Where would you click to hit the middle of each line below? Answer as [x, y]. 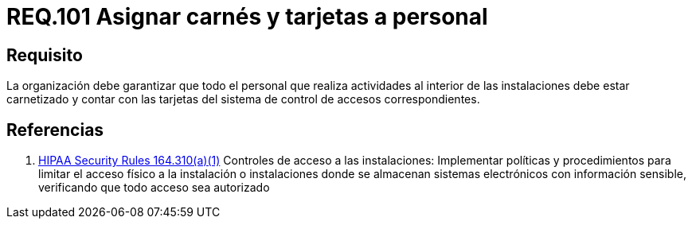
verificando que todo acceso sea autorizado [154, 188]
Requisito [45, 55]
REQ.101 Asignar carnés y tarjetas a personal [247, 17]
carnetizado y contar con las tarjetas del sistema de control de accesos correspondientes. [243, 99]
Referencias [55, 130]
